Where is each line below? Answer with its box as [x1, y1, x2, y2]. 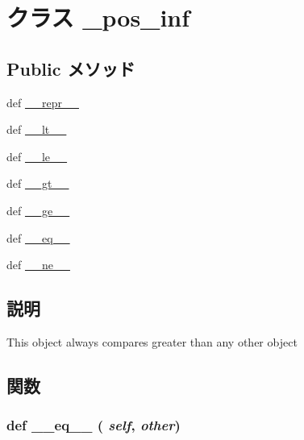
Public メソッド [6, 56, 135, 81]
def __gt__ [6, 175, 69, 192]
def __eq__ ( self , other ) [6, 415, 181, 435]
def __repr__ [6, 93, 79, 110]
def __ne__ [6, 256, 70, 273]
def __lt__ [6, 121, 67, 138]
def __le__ [6, 147, 68, 164]
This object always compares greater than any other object [6, 333, 298, 350]
